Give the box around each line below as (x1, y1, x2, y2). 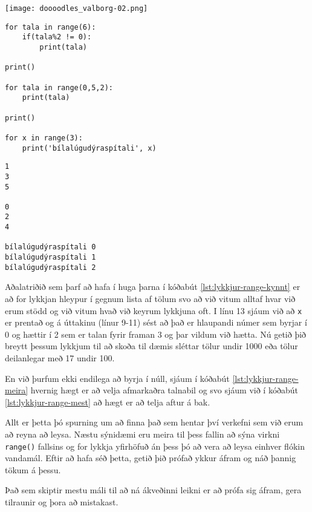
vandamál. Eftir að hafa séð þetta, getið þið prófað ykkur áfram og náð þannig (5, 451, 296, 464)
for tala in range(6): (5, 22, 96, 31)
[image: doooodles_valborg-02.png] (5, 4, 148, 13)
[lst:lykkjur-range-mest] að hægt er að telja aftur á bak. (5, 395, 210, 408)
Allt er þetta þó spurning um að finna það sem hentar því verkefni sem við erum (5, 416, 304, 428)
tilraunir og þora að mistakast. (5, 496, 119, 508)
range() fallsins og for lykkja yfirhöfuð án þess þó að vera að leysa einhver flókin (5, 439, 305, 452)
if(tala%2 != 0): (22, 33, 92, 42)
